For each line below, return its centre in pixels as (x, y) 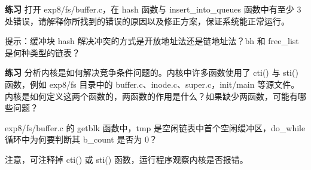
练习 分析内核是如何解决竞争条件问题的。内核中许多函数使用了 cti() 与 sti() (152, 72)
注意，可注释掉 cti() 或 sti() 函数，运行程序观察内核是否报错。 (126, 159)
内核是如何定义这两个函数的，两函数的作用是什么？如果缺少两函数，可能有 (151, 96)
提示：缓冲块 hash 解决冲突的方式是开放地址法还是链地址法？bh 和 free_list (152, 41)
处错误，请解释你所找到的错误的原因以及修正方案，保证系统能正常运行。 (147, 21)
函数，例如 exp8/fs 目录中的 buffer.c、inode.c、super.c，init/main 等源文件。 (152, 84)
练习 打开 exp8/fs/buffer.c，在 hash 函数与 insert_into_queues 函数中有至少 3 (153, 9)
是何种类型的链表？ (42, 52)
